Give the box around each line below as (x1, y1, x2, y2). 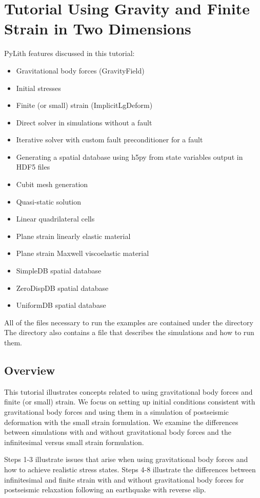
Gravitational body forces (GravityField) (16, 65, 145, 76)
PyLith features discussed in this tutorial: (4, 48, 135, 59)
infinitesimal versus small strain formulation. (4, 436, 144, 447)
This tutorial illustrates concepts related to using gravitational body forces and (4, 386, 253, 397)
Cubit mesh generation (16, 179, 88, 190)
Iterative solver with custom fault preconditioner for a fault (16, 134, 203, 145)
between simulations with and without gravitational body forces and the (4, 427, 231, 437)
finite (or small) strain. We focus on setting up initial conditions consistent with (4, 396, 255, 407)
